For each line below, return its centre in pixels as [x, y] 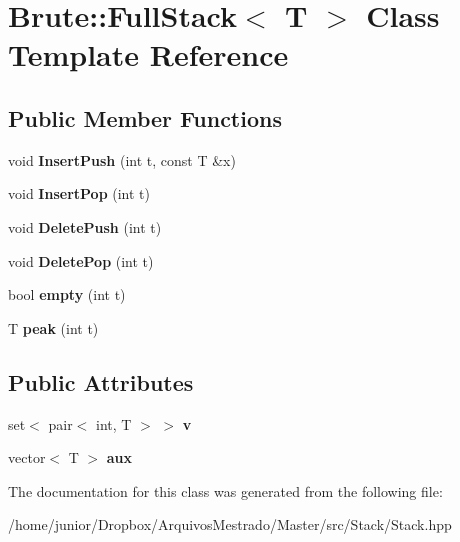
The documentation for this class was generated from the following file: [225, 490]
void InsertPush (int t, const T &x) [122, 159]
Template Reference [148, 54]
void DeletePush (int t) [85, 226]
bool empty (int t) [67, 294]
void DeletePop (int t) [81, 260]
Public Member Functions [145, 117]
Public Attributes [101, 381]
